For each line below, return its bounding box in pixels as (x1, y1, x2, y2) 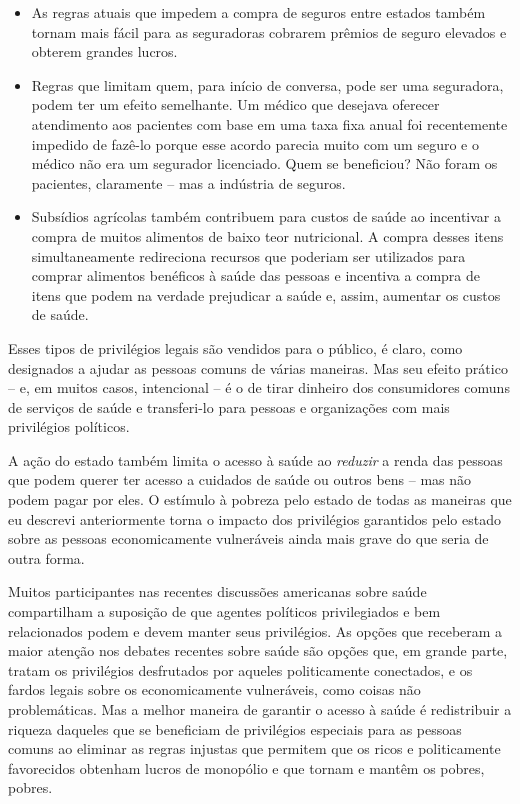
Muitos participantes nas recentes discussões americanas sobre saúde (8, 581, 427, 602)
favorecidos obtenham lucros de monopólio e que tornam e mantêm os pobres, (8, 757, 485, 778)
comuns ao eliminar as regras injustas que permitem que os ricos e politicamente (8, 738, 501, 759)
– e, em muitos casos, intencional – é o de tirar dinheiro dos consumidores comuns (8, 377, 510, 398)
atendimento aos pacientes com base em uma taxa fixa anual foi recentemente (31, 113, 508, 134)
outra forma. (8, 547, 85, 568)
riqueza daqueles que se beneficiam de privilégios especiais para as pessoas (8, 718, 462, 739)
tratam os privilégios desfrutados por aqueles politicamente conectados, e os (8, 659, 473, 680)
